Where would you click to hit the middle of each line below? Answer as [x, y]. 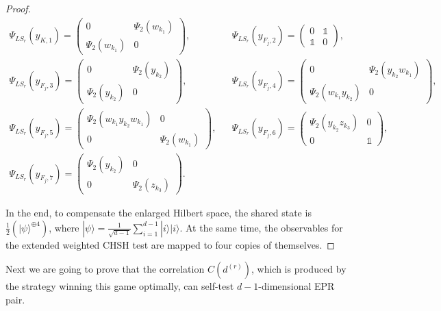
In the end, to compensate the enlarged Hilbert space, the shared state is [159, 213]
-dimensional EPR [297, 286]
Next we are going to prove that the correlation [105, 269]
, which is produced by [299, 269]
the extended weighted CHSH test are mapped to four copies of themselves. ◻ [170, 244]
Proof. [18, 8]
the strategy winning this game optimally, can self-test [120, 286]
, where [64, 227]
